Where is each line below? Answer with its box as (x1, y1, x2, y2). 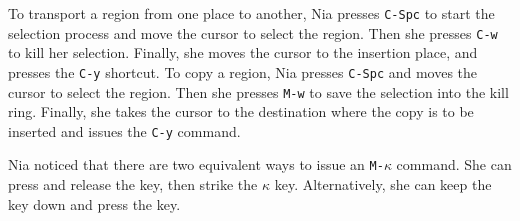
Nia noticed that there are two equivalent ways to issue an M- (8, 154, 384, 175)
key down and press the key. (8, 193, 181, 214)
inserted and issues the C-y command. (8, 120, 241, 141)
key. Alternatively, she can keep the (274, 174, 492, 195)
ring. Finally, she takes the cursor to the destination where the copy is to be (8, 101, 474, 122)
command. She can (396, 154, 512, 175)
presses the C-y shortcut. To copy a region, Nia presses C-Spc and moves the (8, 61, 478, 82)
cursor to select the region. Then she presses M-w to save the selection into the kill (8, 81, 509, 102)
